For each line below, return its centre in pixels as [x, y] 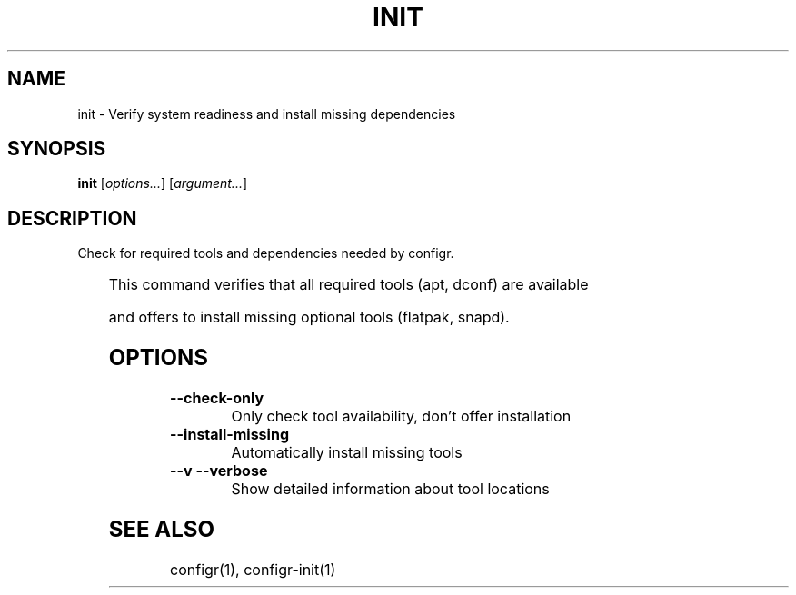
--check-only [217, 398]
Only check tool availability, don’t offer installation [401, 416]
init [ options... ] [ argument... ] [163, 183]
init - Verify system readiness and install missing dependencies [267, 114]
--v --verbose [219, 471]
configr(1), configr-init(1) [253, 569]
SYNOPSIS [57, 149]
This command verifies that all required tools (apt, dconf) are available [348, 285]
